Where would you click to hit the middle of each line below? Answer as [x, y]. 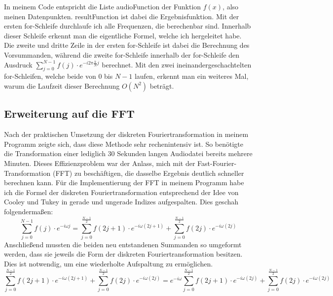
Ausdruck [18, 64]
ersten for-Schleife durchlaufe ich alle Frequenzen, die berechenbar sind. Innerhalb [128, 26]
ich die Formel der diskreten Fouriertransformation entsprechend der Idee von [121, 192]
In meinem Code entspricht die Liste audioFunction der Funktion [103, 6]
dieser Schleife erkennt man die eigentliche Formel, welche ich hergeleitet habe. [123, 35]
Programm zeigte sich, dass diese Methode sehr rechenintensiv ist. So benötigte [124, 144]
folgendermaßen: [29, 211]
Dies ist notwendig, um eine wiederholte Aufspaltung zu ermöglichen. [109, 264]
